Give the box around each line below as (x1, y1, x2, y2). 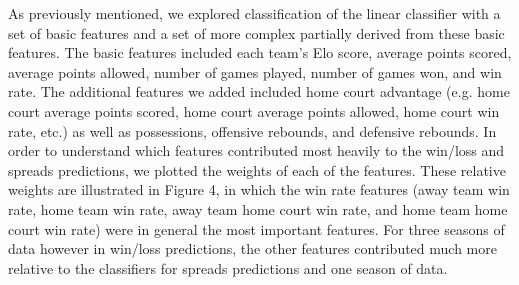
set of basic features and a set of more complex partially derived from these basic (8, 22, 505, 43)
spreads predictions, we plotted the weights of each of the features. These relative (8, 159, 506, 180)
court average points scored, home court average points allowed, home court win (8, 100, 500, 121)
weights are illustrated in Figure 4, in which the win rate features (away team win (8, 179, 510, 200)
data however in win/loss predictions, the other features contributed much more (8, 238, 497, 259)
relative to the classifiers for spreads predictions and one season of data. (8, 257, 448, 278)
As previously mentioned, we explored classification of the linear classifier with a (8, 3, 501, 23)
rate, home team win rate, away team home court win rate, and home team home (8, 198, 508, 219)
